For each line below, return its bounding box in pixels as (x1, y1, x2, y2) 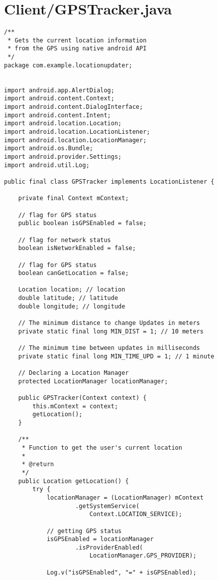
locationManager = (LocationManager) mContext (46, 494, 204, 501)
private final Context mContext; (18, 195, 129, 202)
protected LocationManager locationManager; (18, 377, 168, 385)
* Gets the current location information (7, 36, 147, 44)
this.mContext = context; (32, 402, 118, 410)
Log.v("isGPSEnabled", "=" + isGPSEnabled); (46, 569, 197, 576)
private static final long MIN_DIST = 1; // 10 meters (18, 327, 204, 335)
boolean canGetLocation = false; (18, 270, 129, 277)
